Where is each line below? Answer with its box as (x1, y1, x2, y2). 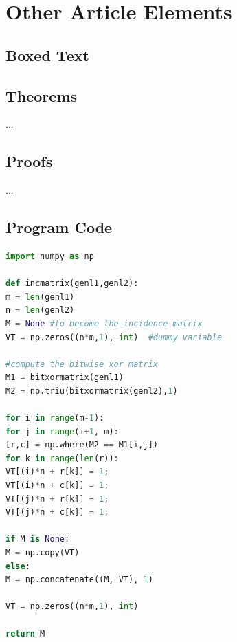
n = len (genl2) (5, 305, 75, 316)
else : (5, 561, 30, 571)
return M (5, 628, 45, 639)
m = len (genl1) (5, 291, 75, 302)
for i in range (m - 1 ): (5, 413, 104, 423)
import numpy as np (5, 251, 94, 261)
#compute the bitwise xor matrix (5, 359, 158, 369)
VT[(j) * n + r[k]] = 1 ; (5, 494, 109, 504)
